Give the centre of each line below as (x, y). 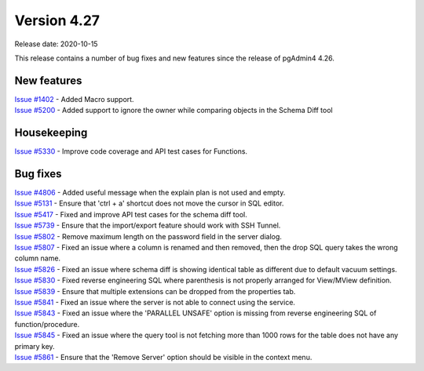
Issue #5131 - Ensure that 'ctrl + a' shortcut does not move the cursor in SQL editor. (149, 203)
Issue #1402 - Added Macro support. (74, 99)
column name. (38, 258)
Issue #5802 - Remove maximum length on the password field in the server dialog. (148, 236)
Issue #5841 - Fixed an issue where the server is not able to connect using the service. (155, 302)
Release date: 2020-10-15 (56, 44)
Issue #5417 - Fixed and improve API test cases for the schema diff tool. (131, 214)
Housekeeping (51, 133)
